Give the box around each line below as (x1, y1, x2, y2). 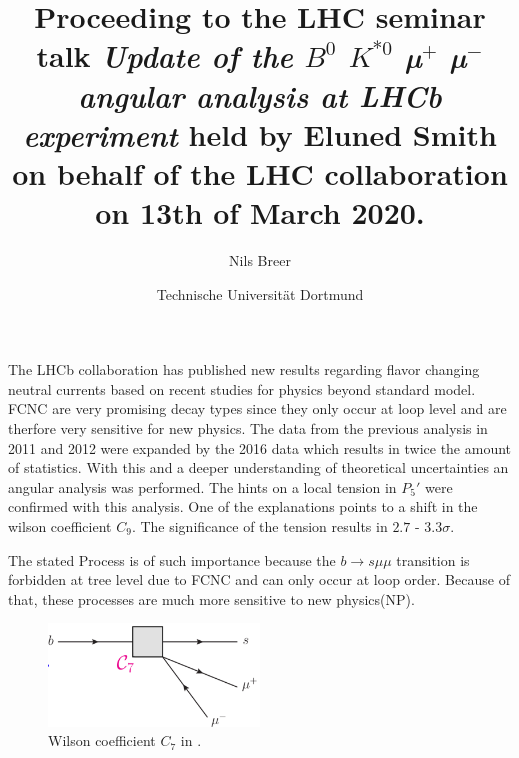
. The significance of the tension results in (131, 516, 388, 536)
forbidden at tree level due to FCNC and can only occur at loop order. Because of (8, 569, 510, 590)
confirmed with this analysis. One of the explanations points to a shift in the (8, 496, 478, 517)
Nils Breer (229, 250, 291, 271)
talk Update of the (36, 35, 293, 77)
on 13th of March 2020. (95, 192, 425, 233)
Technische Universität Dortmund (156, 283, 364, 304)
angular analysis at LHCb (78, 74, 442, 116)
